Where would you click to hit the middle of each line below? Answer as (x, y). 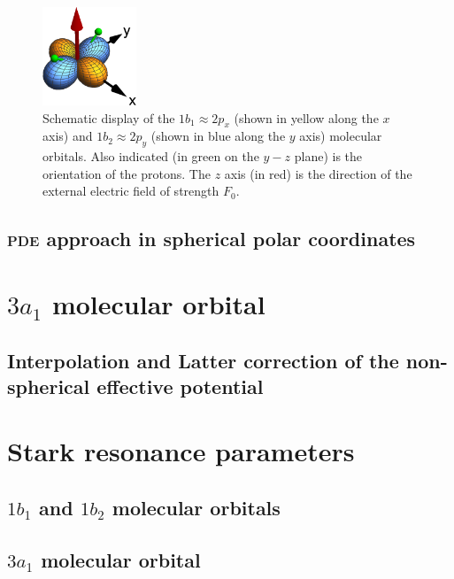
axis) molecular (341, 136)
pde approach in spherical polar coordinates (212, 239)
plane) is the (328, 156)
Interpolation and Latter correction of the (203, 360)
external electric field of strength (131, 191)
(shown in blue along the (218, 136)
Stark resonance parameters (181, 451)
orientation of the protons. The (127, 173)
